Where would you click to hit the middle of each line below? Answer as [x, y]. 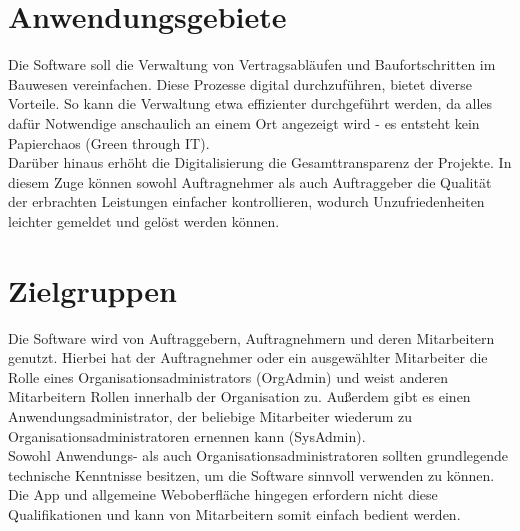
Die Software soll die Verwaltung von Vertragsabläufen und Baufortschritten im [252, 64]
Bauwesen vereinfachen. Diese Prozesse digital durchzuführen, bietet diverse [240, 83]
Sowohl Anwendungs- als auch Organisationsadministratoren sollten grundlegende [258, 455]
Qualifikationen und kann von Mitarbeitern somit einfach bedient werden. [234, 513]
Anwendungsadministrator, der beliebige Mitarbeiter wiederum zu [210, 415]
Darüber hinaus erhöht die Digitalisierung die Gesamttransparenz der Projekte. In [260, 162]
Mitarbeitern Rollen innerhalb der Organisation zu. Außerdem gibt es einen [239, 396]
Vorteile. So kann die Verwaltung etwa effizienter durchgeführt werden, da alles [250, 103]
